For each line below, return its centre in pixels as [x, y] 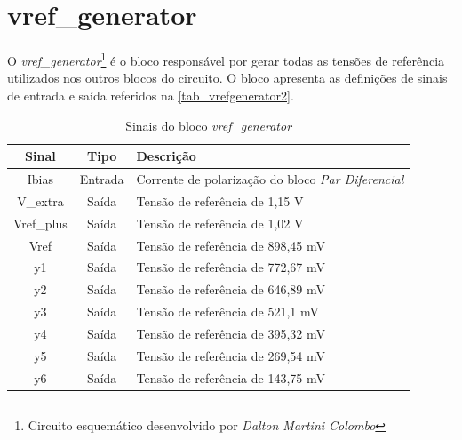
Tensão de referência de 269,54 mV [231, 355]
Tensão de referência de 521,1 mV [227, 312]
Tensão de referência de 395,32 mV [231, 333]
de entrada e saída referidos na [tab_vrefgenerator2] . [151, 95]
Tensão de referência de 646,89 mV [231, 289]
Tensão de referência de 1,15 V [220, 200]
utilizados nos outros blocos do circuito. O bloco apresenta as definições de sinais [227, 78]
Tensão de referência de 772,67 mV [231, 267]
